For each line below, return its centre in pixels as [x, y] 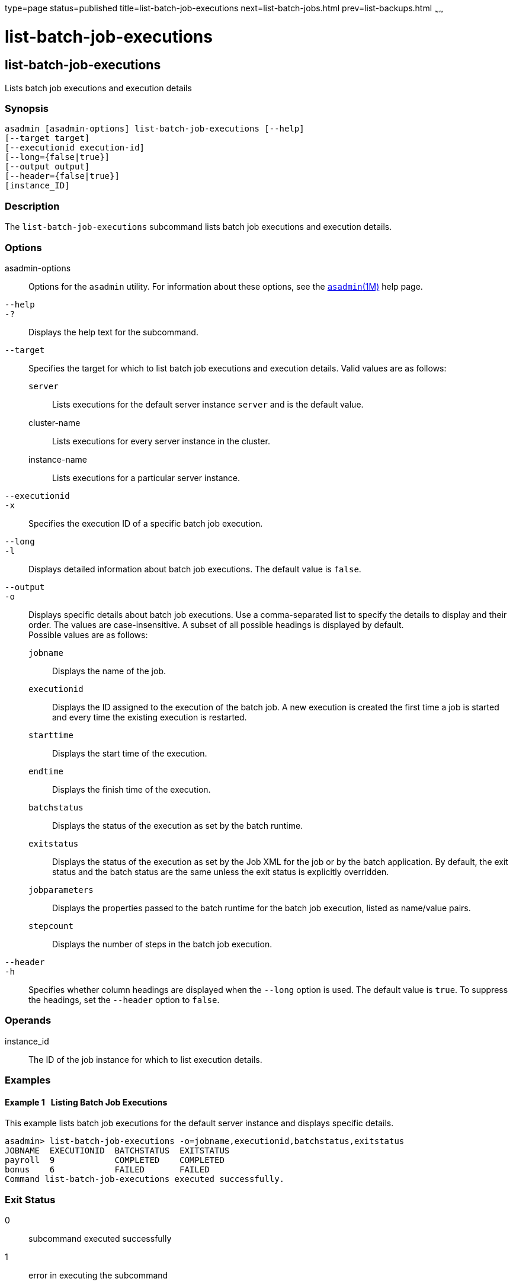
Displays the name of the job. [109, 671]
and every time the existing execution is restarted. [150, 717]
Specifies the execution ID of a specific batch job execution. [146, 523]
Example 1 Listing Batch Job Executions [86, 1102]
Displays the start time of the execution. [130, 753]
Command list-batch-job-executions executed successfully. [145, 1179]
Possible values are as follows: [88, 635]
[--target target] [47, 138]
